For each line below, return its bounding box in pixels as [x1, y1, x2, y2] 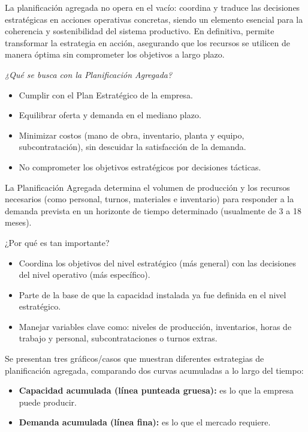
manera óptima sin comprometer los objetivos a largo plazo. [5, 48, 225, 61]
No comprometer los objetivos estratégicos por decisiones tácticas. [19, 160, 261, 173]
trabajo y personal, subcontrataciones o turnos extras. [19, 332, 218, 344]
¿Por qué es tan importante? [5, 236, 110, 248]
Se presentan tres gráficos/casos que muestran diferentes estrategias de [5, 352, 264, 365]
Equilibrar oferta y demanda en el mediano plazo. [19, 109, 201, 121]
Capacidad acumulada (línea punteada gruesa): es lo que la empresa [19, 384, 294, 397]
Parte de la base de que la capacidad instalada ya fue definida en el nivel [19, 288, 286, 301]
